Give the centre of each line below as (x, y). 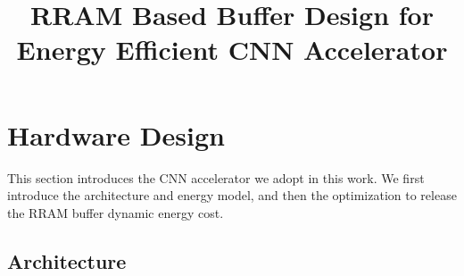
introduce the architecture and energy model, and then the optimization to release (232, 195)
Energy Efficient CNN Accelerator (232, 50)
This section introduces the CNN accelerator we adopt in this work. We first (216, 177)
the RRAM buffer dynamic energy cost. (116, 212)
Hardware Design (116, 134)
